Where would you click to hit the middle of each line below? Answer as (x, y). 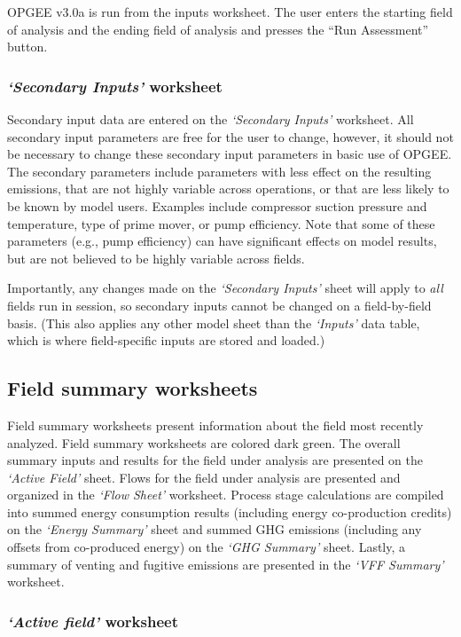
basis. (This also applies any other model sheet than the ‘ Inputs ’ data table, (214, 322)
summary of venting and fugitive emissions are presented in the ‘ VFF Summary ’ (226, 564)
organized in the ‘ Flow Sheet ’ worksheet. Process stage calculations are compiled (226, 495)
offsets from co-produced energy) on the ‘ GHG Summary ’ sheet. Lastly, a (207, 547)
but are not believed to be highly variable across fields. (156, 258)
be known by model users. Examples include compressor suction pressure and (217, 205)
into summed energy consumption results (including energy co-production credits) (230, 511)
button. (27, 47)
